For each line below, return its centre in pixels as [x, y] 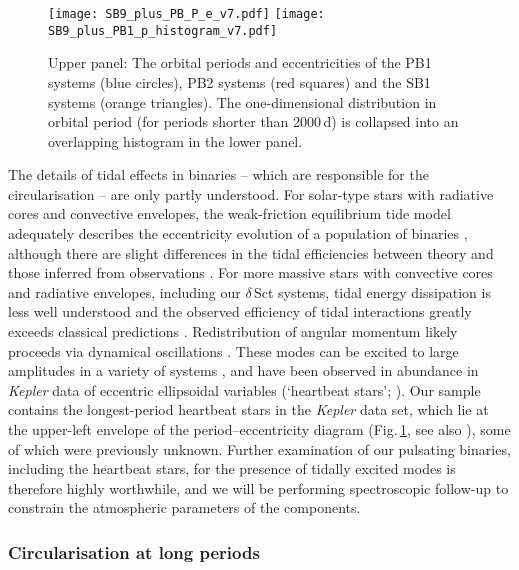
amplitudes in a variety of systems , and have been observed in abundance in [243, 370]
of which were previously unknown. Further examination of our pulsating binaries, [259, 448]
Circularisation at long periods [134, 551]
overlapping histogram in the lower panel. [175, 140]
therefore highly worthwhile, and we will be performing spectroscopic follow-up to [258, 487]
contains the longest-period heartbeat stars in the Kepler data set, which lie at [248, 409]
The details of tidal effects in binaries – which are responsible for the [218, 174]
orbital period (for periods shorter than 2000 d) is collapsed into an [253, 121]
